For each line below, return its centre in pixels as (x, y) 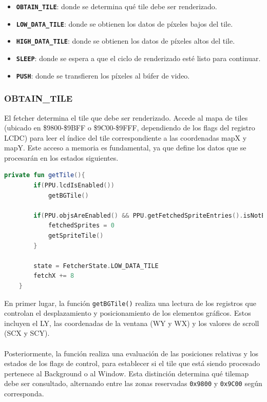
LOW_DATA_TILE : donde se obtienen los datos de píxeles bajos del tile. (125, 23)
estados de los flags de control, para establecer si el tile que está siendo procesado (132, 363)
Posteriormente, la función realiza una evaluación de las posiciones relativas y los (131, 353)
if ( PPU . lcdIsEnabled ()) (74, 186)
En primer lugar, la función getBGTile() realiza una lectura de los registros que (130, 303)
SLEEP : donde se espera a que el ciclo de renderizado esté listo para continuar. (138, 58)
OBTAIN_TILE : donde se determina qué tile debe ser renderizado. (117, 6)
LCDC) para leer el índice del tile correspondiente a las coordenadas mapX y (126, 137)
